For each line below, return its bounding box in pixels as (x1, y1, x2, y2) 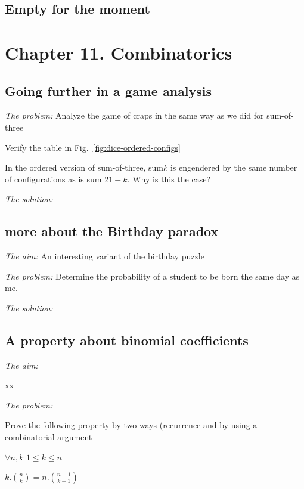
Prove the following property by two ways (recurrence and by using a (5, 419, 258, 431)
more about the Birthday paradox (5, 222, 219, 240)
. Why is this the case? (127, 172, 211, 185)
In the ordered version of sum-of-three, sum (5, 161, 163, 174)
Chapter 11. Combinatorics (5, 40, 232, 64)
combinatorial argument (5, 431, 92, 443)
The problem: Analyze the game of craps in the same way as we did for (5, 109, 264, 122)
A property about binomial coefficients (5, 330, 249, 349)
